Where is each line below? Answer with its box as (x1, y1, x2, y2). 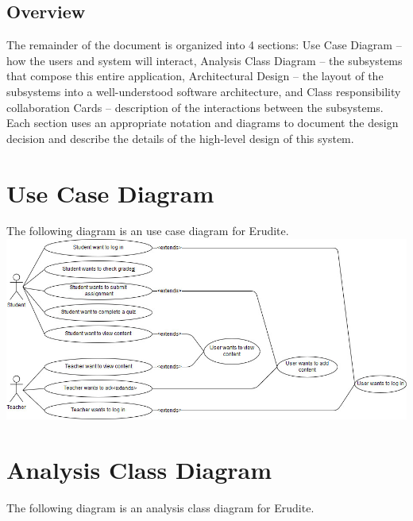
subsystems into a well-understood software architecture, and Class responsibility (6, 83, 401, 99)
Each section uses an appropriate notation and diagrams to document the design (6, 114, 399, 131)
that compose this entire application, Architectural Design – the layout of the (6, 68, 384, 84)
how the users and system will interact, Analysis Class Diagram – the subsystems (6, 52, 403, 68)
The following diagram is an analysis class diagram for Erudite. (6, 499, 315, 515)
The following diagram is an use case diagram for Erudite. (6, 222, 289, 239)
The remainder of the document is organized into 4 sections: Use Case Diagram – (6, 37, 402, 53)
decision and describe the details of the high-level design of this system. (6, 129, 354, 146)
